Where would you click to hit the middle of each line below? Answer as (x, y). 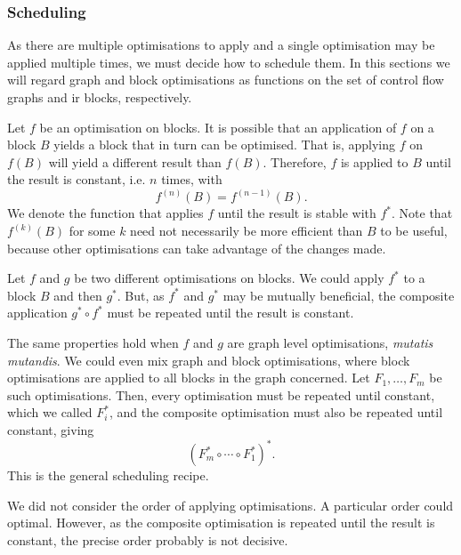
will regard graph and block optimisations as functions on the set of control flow (226, 80)
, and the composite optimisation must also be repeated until (276, 412)
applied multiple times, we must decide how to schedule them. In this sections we (229, 62)
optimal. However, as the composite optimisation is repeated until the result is (221, 523)
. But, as (141, 295)
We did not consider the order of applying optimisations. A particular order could (230, 505)
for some (92, 230)
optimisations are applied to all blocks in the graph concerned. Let (189, 378)
